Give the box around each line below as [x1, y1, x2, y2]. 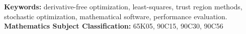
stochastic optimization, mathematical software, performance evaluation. [4, 11, 227, 21]
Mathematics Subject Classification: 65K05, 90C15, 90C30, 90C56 [4, 21, 223, 31]
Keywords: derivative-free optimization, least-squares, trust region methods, [4, 1, 242, 11]
